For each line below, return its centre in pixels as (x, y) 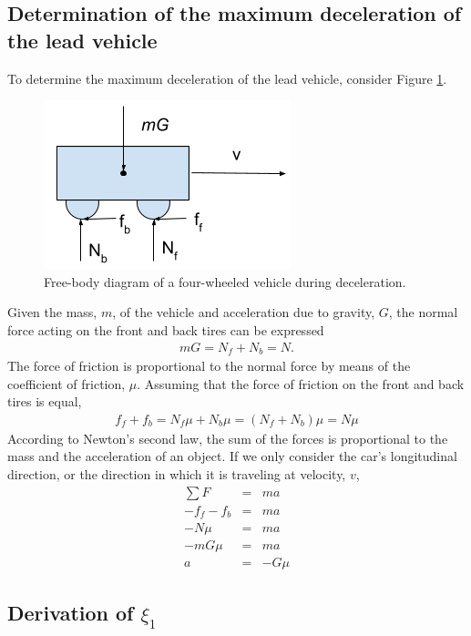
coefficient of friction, (67, 383)
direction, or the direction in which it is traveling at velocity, (177, 474)
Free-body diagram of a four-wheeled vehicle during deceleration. (225, 281)
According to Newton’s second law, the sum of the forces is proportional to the (228, 438)
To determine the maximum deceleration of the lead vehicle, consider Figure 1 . (227, 78)
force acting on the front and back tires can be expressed (166, 329)
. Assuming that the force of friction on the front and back (301, 383)
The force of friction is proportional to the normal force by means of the (209, 366)
